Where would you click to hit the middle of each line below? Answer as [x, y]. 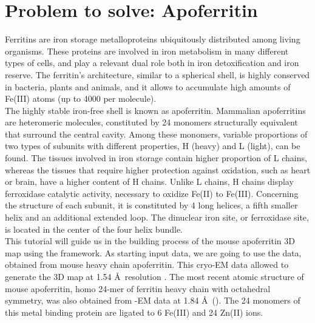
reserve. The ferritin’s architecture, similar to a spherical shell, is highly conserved [157, 74]
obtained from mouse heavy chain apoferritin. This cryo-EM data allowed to [147, 265]
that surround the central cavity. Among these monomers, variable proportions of [156, 134]
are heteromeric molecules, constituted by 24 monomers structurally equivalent [151, 122]
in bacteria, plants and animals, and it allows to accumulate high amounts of [148, 86]
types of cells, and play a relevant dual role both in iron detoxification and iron [152, 63]
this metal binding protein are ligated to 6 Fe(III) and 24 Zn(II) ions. [134, 312]
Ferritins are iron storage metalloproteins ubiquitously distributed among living [153, 39]
